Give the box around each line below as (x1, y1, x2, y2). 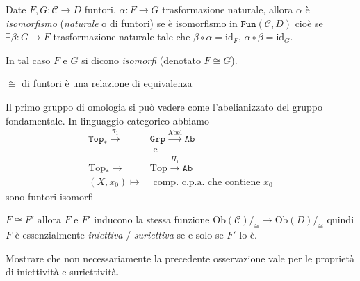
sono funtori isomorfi (6, 188, 94, 203)
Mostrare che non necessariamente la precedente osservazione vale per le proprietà (6, 250, 354, 265)
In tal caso (6, 52, 51, 67)
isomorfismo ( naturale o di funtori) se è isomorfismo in (6, 15, 238, 30)
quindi (327, 212, 354, 227)
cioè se (295, 15, 323, 30)
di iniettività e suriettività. (6, 264, 120, 279)
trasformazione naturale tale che (53, 29, 190, 44)
